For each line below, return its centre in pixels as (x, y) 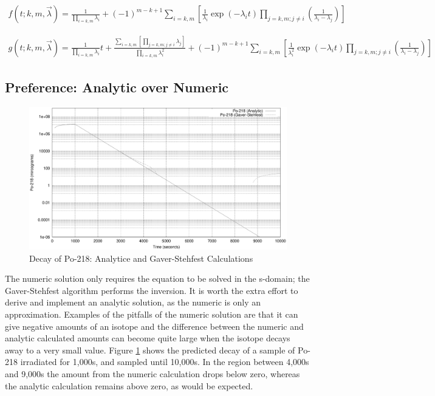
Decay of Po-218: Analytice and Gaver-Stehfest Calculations (141, 258)
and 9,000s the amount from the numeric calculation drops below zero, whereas (152, 374)
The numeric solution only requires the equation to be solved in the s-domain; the (157, 278)
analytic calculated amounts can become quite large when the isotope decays (148, 338)
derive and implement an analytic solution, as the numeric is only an (133, 302)
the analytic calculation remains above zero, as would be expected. (129, 385)
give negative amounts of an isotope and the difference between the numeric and (154, 326)
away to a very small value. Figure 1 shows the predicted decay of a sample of (150, 350)
